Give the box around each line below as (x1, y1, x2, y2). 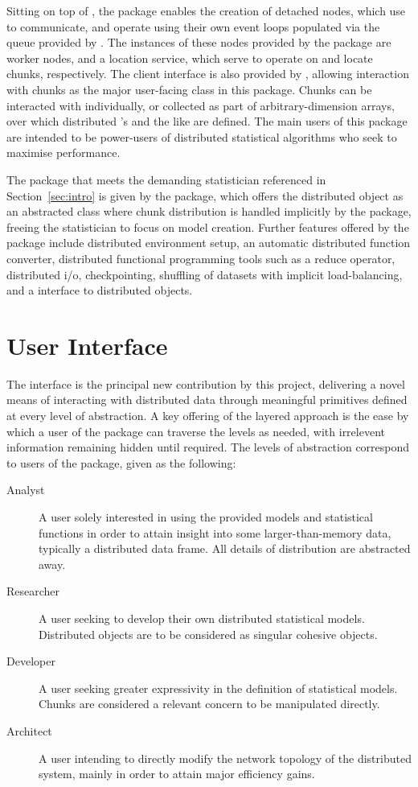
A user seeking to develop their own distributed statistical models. (39, 609, 365, 626)
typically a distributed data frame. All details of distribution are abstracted (39, 540, 411, 557)
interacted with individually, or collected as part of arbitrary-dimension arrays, (6, 97, 395, 113)
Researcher (6, 583, 60, 600)
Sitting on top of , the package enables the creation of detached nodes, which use (6, 2, 406, 19)
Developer (6, 653, 55, 670)
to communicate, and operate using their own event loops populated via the (6, 18, 380, 35)
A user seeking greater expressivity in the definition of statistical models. (39, 679, 398, 696)
